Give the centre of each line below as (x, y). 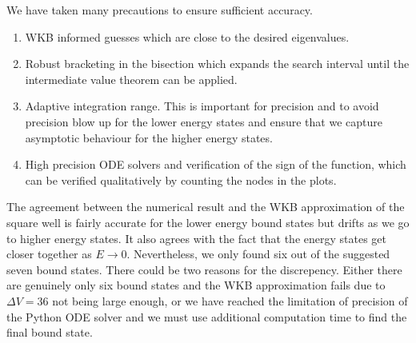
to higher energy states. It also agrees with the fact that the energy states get (196, 238)
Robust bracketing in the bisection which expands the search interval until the (217, 64)
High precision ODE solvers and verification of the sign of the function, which (216, 164)
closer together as (49, 254)
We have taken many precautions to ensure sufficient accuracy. (160, 10)
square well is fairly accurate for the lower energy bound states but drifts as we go (208, 222)
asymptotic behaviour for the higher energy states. (149, 137)
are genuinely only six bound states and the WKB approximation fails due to (196, 285)
